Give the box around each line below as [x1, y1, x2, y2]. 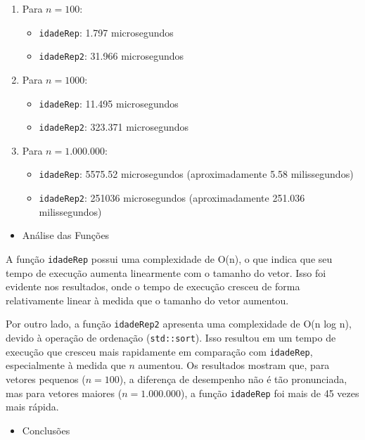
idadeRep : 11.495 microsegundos [39, 96, 179, 110]
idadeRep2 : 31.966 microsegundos [39, 48, 184, 63]
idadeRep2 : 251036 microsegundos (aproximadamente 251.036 [39, 190, 305, 205]
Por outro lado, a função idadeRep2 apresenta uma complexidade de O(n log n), [6, 316, 352, 331]
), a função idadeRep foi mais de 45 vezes [181, 385, 359, 400]
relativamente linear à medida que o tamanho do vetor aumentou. [6, 292, 289, 307]
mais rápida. [6, 399, 59, 414]
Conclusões [22, 422, 70, 437]
